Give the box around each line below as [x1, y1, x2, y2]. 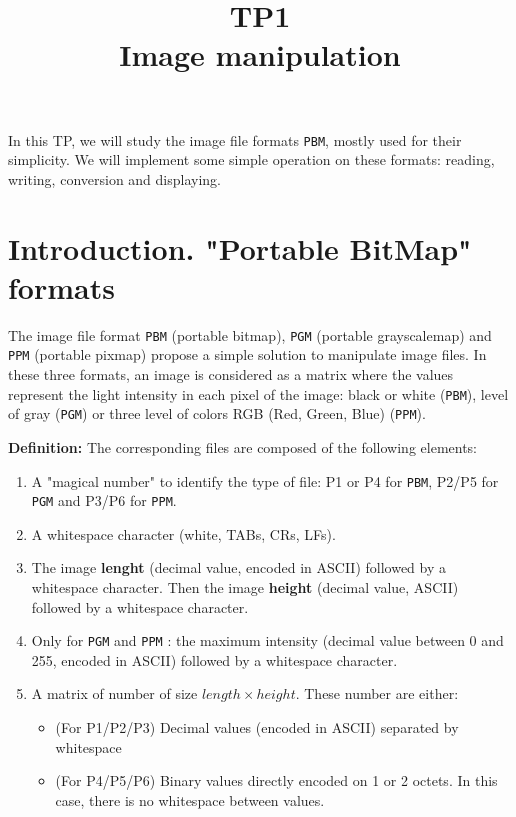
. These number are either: [295, 683, 459, 704]
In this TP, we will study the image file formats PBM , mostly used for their [8, 129, 462, 150]
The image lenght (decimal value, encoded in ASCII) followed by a [31, 557, 446, 578]
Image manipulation [119, 34, 401, 75]
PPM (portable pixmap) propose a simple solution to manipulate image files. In [8, 344, 487, 365]
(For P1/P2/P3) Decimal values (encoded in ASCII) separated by [55, 717, 459, 738]
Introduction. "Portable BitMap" [8, 227, 472, 268]
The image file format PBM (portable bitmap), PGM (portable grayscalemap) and [8, 324, 492, 345]
